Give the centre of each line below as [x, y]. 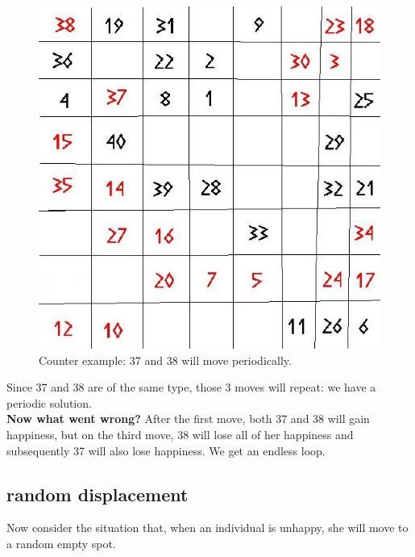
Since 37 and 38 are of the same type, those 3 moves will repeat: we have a [191, 387]
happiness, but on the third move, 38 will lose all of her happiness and [180, 434]
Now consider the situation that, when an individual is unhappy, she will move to [207, 528]
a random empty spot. [61, 543]
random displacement [98, 494]
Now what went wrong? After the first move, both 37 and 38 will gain [188, 419]
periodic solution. [49, 402]
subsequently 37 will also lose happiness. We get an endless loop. [166, 450]
